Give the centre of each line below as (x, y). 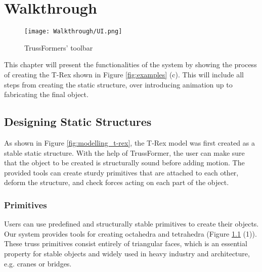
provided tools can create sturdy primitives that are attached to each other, (121, 172)
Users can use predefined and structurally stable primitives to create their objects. (132, 224)
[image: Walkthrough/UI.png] (73, 32)
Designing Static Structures (78, 122)
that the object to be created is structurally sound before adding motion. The (124, 163)
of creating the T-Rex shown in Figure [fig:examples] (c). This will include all (124, 74)
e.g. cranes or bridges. (38, 263)
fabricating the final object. (46, 94)
